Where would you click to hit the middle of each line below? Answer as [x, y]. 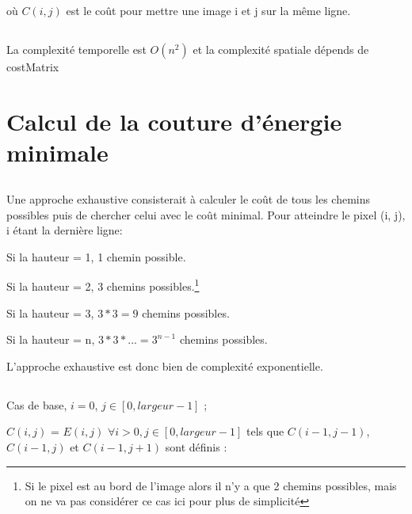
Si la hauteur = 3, [50, 312]
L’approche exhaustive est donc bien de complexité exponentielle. [165, 366]
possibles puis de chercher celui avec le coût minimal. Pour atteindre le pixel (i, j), [206, 214]
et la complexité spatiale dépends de [281, 49]
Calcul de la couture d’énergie [174, 122]
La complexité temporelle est [76, 49]
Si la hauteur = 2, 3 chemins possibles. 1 [103, 285]
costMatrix [33, 67]
